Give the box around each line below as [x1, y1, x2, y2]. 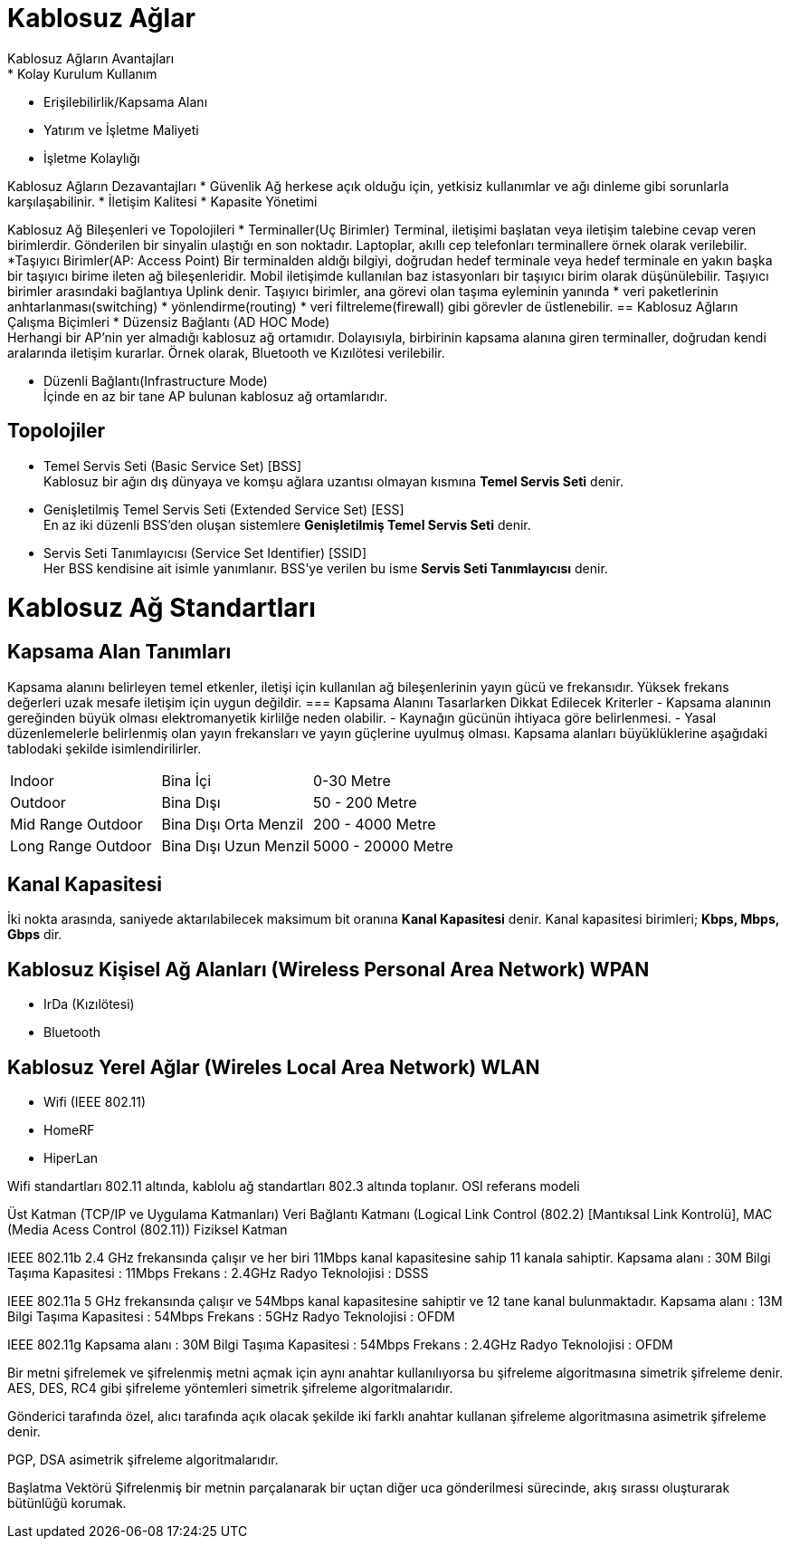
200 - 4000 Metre [312, 814, 436, 833]
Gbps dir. [7, 927, 62, 943]
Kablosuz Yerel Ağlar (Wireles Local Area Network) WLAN [7, 1055, 540, 1079]
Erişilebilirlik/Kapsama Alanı [43, 93, 208, 110]
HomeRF [43, 1122, 95, 1138]
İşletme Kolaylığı [43, 149, 140, 166]
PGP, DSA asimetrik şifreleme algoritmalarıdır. [7, 1452, 279, 1468]
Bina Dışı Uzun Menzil [161, 836, 309, 855]
